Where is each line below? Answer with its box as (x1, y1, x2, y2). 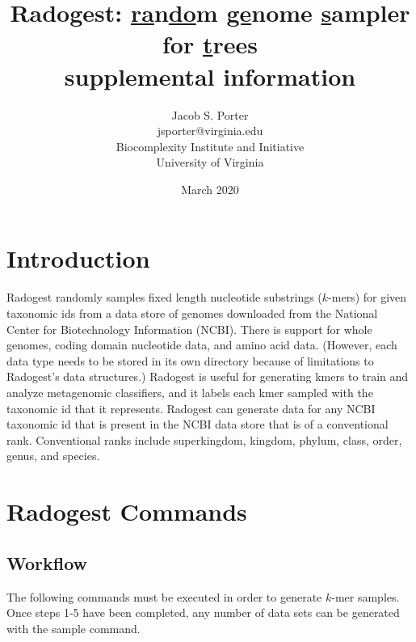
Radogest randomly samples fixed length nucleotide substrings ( (6, 289, 322, 306)
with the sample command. (6, 619, 141, 636)
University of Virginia (156, 154, 264, 171)
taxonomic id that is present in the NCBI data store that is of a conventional (6, 416, 389, 433)
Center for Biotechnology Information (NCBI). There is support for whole (6, 320, 372, 337)
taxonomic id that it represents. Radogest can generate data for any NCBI (6, 399, 376, 416)
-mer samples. (331, 588, 400, 605)
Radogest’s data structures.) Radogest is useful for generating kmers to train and (6, 368, 409, 385)
